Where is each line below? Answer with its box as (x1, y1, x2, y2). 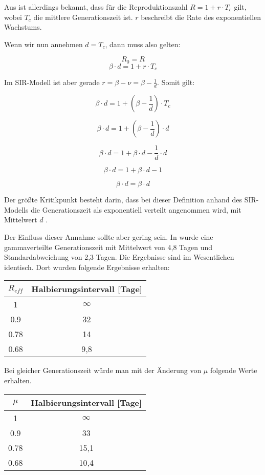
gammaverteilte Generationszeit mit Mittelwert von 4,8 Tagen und (4, 241, 213, 252)
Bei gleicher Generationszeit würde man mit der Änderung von (4, 365, 202, 376)
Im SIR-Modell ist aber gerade (4, 77, 100, 88)
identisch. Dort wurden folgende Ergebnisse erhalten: (4, 261, 170, 272)
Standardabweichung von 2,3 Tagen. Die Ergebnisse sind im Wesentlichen (4, 252, 234, 262)
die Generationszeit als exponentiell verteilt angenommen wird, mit (31, 204, 241, 215)
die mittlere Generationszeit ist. (33, 11, 133, 22)
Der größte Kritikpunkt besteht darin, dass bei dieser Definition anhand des (4, 194, 242, 205)
